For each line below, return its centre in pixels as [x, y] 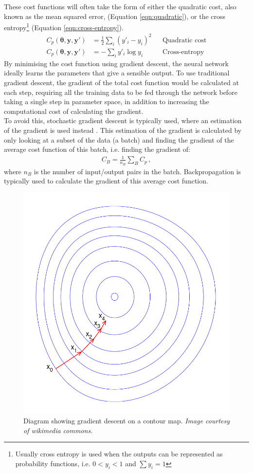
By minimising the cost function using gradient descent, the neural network [116, 63]
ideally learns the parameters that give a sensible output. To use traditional [117, 73]
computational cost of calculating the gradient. [74, 111]
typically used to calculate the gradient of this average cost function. [106, 181]
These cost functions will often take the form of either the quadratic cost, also [120, 6]
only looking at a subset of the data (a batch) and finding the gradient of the [119, 139]
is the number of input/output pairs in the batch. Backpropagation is [137, 171]
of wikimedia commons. [58, 430]
